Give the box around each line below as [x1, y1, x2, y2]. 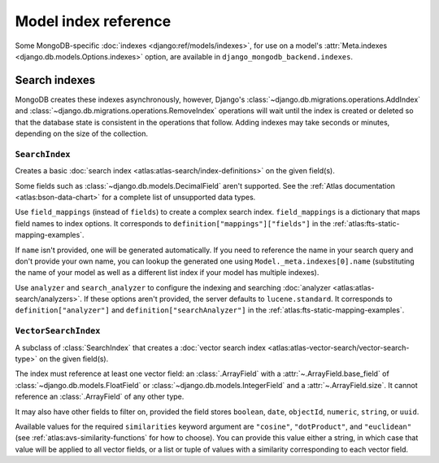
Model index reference [15, 12, 172, 30]
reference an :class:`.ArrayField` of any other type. [15, 391, 185, 402]
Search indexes [15, 73, 96, 87]
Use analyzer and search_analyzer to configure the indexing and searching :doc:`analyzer [15, 282, 331, 292]
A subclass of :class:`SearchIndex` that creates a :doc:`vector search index [15, 343, 266, 352]
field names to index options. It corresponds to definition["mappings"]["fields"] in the [15, 218, 332, 228]
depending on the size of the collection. [15, 129, 148, 138]
